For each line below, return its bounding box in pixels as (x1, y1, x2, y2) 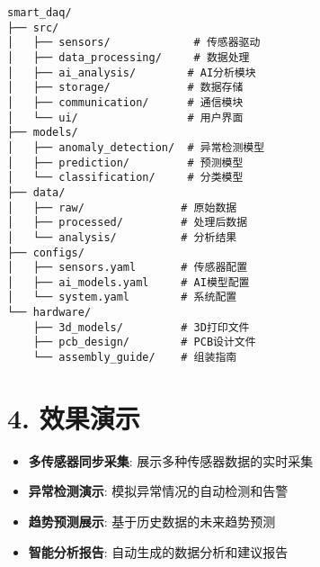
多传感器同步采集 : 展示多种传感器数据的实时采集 (28, 451, 314, 470)
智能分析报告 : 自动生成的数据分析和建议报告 (28, 542, 289, 561)
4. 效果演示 (7, 399, 140, 436)
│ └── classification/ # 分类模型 (7, 171, 244, 184)
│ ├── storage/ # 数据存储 (7, 81, 244, 94)
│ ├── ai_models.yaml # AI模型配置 (7, 275, 250, 289)
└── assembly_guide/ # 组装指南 (32, 351, 237, 364)
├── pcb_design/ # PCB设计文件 (32, 336, 256, 349)
